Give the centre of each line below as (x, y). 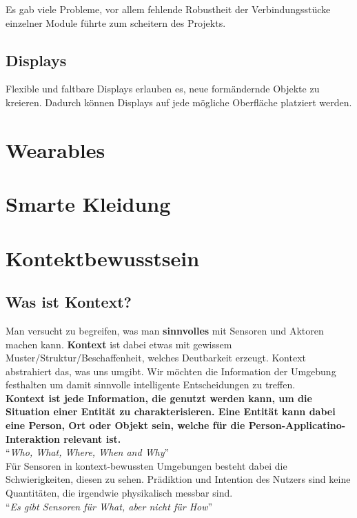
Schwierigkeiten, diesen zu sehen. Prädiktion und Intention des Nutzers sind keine (178, 479)
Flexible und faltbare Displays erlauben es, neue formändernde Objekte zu (163, 89)
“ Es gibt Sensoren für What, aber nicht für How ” (109, 506)
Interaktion (33, 438)
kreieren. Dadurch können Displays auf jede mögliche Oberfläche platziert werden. (179, 102)
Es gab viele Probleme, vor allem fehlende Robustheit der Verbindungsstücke (168, 9)
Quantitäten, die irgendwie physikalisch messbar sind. (119, 493)
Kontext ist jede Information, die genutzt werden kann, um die (159, 398)
